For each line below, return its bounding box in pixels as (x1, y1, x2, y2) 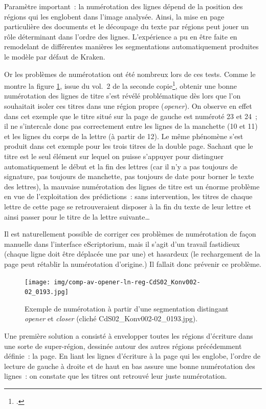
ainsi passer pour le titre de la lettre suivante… (4, 211, 150, 222)
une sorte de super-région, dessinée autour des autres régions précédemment (4, 340, 242, 351)
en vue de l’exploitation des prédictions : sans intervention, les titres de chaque (4, 191, 253, 202)
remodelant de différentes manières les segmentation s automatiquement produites (4, 41, 259, 52)
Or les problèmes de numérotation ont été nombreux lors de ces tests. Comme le (4, 68, 256, 79)
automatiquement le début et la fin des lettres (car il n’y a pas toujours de (4, 161, 238, 171)
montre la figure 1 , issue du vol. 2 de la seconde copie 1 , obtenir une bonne (4, 79, 237, 91)
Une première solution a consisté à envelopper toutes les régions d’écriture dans (4, 330, 253, 341)
